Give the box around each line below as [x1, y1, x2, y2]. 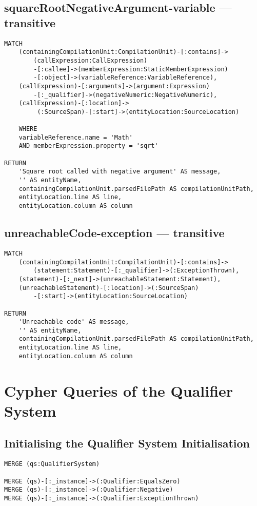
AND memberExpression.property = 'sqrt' [18, 142, 159, 150]
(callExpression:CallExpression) [33, 56, 148, 64]
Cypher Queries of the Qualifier [4, 380, 233, 401]
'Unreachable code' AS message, [18, 318, 129, 326]
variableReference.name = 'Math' [18, 133, 133, 141]
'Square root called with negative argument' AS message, [18, 168, 221, 176]
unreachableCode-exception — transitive [4, 225, 225, 241]
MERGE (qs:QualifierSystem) [4, 460, 100, 468]
